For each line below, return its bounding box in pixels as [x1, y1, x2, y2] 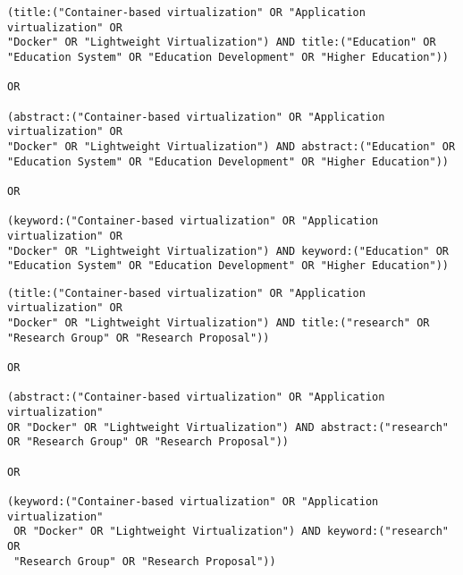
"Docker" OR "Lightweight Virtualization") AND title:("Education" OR [7, 36, 436, 49]
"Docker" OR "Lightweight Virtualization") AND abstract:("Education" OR [7, 140, 456, 153]
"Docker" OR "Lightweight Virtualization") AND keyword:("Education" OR [7, 244, 449, 258]
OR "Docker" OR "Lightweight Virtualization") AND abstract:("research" [7, 420, 449, 434]
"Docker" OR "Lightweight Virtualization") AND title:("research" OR [7, 317, 430, 330]
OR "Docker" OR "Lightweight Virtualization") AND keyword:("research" [13, 525, 449, 538]
